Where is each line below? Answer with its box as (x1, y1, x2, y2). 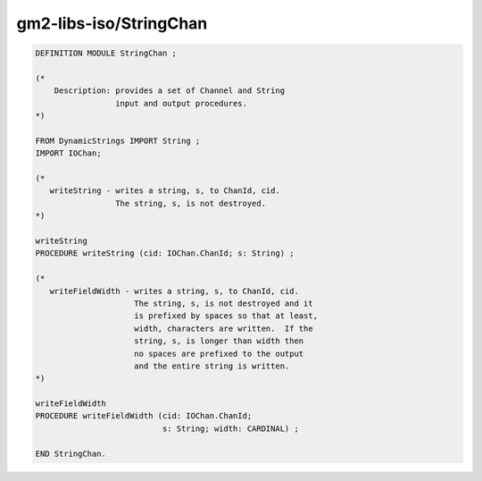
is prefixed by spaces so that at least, (134, 311, 319, 321)
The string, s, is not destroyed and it (134, 298, 313, 308)
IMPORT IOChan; (35, 148, 102, 158)
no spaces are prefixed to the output (134, 349, 304, 359)
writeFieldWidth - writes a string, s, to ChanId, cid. (49, 286, 299, 296)
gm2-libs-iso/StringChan (16, 13, 208, 33)
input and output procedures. (114, 98, 247, 108)
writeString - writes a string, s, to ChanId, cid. (49, 186, 280, 196)
